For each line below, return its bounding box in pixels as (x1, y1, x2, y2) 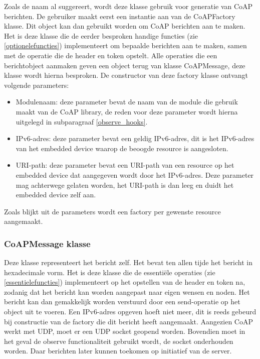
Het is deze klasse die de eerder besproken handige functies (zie (4, 30, 198, 41)
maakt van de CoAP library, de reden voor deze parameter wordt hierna (16, 106, 238, 116)
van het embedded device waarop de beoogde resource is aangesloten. (16, 143, 228, 153)
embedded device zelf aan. (16, 189, 96, 200)
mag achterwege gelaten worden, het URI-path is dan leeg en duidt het (16, 179, 234, 190)
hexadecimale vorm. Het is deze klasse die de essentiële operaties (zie (4, 267, 215, 277)
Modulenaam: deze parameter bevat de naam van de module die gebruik (16, 96, 238, 107)
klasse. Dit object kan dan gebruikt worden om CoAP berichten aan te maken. (4, 21, 245, 31)
